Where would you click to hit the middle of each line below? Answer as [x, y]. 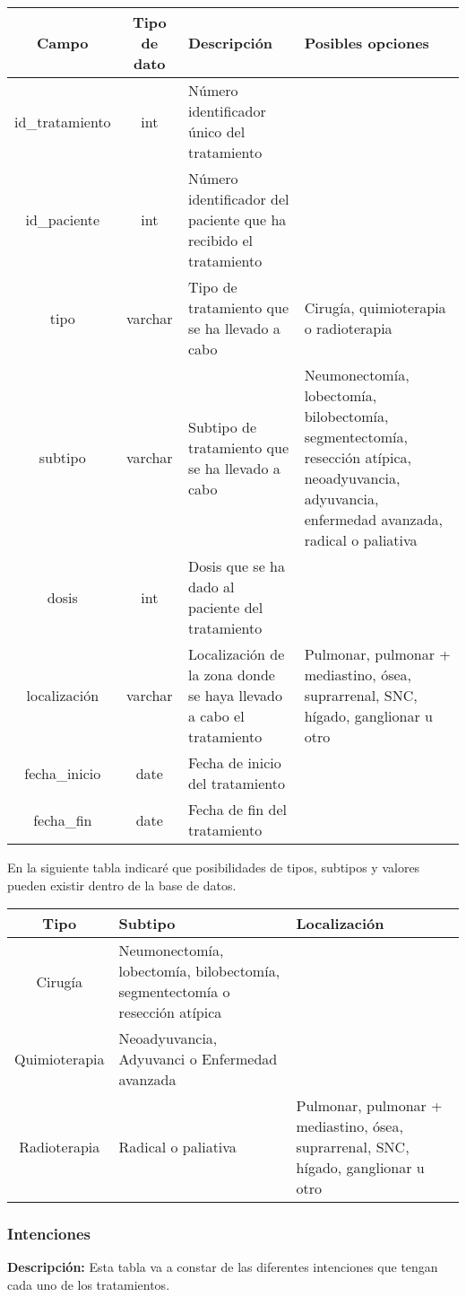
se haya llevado [235, 695]
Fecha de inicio [234, 762]
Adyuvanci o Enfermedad [198, 1059]
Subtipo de [222, 426]
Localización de [236, 654]
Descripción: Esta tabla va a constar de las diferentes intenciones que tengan [223, 1267]
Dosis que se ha [237, 566]
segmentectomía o [174, 992]
